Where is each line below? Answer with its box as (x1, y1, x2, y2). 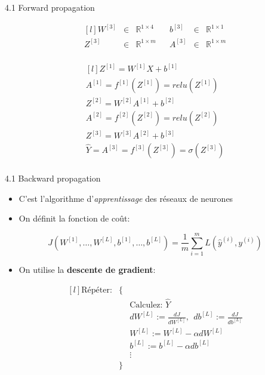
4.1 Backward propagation (5, 172, 101, 185)
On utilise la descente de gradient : (19, 263, 156, 275)
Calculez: (130, 300, 163, 309)
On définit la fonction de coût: (19, 212, 130, 225)
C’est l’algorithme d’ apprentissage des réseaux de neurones (19, 192, 233, 204)
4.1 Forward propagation (5, 1, 95, 13)
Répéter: (81, 285, 112, 294)
